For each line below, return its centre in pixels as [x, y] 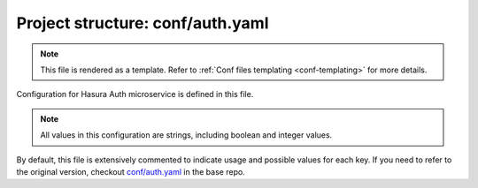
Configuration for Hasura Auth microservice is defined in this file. [135, 94]
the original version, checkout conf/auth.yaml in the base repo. [131, 171]
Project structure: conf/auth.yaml [143, 23]
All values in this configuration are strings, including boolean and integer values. [186, 135]
